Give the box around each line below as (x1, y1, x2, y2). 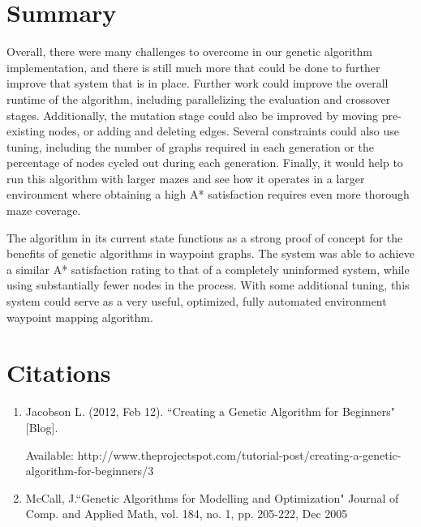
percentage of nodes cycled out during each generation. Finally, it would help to (6, 154, 403, 171)
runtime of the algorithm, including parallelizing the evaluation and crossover (6, 90, 391, 107)
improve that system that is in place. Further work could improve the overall (6, 75, 389, 92)
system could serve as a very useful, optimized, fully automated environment (6, 293, 387, 310)
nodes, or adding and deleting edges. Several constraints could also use (48, 122, 400, 139)
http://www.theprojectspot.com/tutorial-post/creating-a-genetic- (77, 446, 402, 463)
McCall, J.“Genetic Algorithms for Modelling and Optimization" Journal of (25, 489, 399, 506)
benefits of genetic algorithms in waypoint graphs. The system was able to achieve (6, 245, 415, 262)
